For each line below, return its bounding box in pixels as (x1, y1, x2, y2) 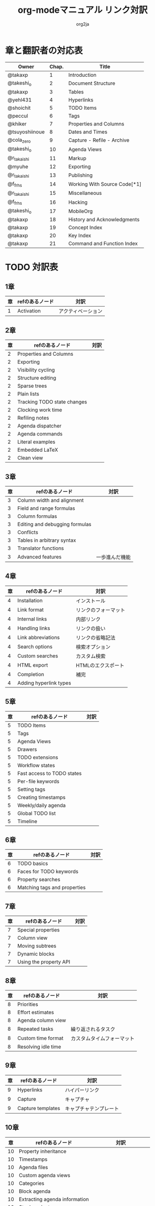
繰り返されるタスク (70, 1026, 116, 1033)
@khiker (7, 120, 27, 127)
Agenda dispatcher (17, 423, 62, 430)
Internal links (17, 616, 47, 622)
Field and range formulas (17, 505, 75, 512)
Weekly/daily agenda (17, 802, 66, 808)
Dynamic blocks (17, 951, 55, 958)
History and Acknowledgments (68, 216, 140, 223)
